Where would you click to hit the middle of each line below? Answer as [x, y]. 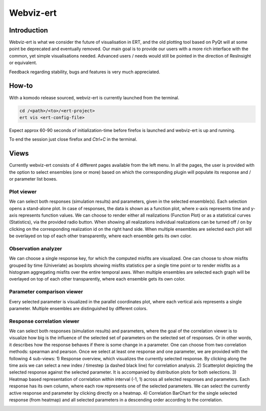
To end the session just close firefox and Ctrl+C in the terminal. [73, 139]
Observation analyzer [36, 249]
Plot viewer [23, 191]
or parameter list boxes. [33, 179]
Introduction [29, 30]
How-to [21, 86]
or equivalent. [23, 63]
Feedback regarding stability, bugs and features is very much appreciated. [84, 72]
